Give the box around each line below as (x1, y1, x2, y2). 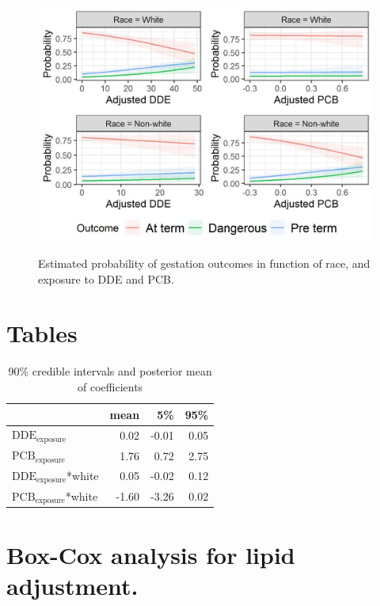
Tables (6, 317, 78, 349)
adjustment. (6, 569, 139, 601)
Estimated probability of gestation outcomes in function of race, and (38, 255, 370, 272)
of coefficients (78, 378, 143, 394)
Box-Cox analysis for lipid (6, 538, 295, 570)
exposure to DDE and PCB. (38, 270, 174, 287)
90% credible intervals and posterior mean (8, 363, 212, 379)
